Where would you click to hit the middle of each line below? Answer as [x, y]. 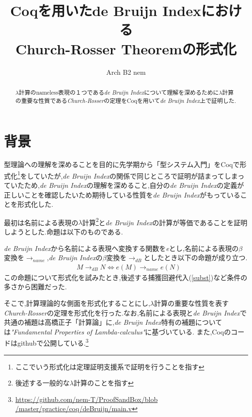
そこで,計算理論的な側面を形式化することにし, [77, 303]
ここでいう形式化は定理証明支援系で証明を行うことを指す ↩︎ [110, 366]
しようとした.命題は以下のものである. [63, 232]
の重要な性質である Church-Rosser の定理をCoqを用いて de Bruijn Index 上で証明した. [126, 100]
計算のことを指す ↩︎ [103, 383]
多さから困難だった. [35, 287]
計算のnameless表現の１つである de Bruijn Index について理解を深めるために [119, 92]
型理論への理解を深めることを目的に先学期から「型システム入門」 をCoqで [122, 164]
